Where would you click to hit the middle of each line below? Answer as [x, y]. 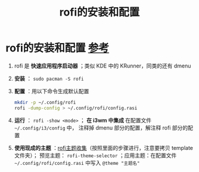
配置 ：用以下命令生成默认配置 [52, 91]
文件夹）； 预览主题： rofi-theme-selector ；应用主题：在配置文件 [95, 155]
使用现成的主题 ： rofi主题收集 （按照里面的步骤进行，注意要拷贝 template [103, 148]
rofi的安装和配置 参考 [57, 48]
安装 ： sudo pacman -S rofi [49, 78]
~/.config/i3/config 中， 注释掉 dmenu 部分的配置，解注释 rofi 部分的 [101, 128]
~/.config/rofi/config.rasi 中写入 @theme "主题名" [77, 162]
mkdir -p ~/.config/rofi [45, 102]
